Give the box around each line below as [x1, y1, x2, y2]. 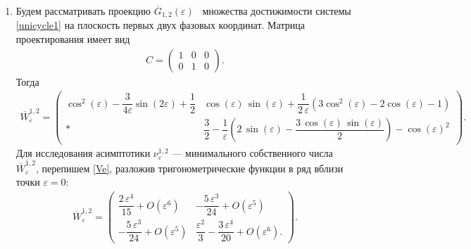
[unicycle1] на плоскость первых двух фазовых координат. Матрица [15, 18, 305, 32]
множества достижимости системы [202, 4, 351, 18]
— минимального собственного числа [172, 146, 333, 160]
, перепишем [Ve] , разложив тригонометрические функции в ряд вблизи [36, 160, 344, 175]
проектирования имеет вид [15, 32, 130, 46]
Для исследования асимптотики [15, 146, 151, 160]
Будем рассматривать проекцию [15, 4, 151, 18]
